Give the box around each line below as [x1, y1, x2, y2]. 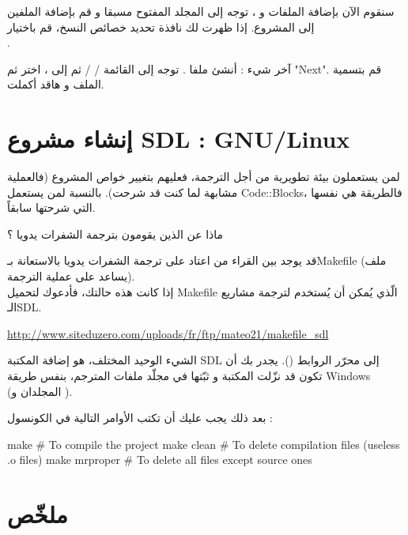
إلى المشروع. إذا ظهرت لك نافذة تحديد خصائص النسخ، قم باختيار [7, 18, 315, 35]
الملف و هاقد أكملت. [7, 76, 104, 92]
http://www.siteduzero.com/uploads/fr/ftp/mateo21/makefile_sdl [7, 325, 329, 341]
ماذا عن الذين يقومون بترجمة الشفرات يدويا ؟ [7, 225, 224, 242]
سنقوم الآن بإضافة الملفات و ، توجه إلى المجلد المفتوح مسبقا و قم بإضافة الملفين [7, 3, 395, 19]
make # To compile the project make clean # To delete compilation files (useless [7, 435, 400, 452]
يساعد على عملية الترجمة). [7, 268, 135, 284]
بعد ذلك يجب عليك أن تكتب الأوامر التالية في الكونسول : [7, 409, 273, 426]
